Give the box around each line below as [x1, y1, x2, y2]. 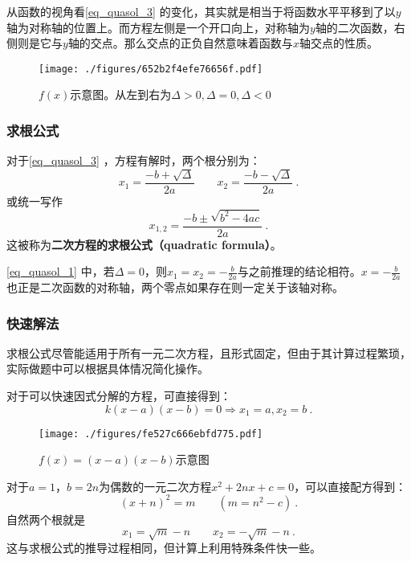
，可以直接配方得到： [294, 477, 407, 494]
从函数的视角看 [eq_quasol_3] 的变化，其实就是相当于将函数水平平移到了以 [6, 3, 396, 19]
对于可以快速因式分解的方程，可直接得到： [6, 387, 231, 404]
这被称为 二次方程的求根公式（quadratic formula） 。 [6, 235, 282, 252]
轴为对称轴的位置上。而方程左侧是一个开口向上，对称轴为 [6, 18, 310, 35]
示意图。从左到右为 [70, 86, 172, 103]
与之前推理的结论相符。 [237, 263, 361, 280]
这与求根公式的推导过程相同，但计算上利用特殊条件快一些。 [6, 539, 321, 556]
